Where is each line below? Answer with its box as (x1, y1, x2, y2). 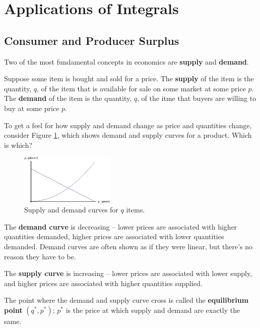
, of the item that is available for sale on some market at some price (37, 83, 246, 93)
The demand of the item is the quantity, (4, 93, 132, 103)
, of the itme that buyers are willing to (137, 93, 256, 103)
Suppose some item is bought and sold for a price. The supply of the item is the (4, 73, 254, 84)
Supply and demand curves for (24, 204, 118, 215)
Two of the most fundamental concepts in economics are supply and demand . (4, 56, 249, 67)
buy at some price (4, 102, 59, 113)
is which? (4, 139, 33, 150)
